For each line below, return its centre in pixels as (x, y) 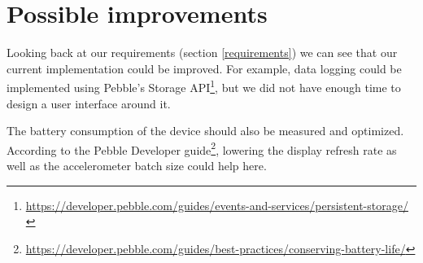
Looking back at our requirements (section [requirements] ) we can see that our (202, 53)
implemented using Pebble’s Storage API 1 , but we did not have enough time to (204, 86)
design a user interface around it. (89, 103)
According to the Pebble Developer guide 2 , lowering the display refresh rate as (202, 148)
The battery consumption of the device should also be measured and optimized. (205, 131)
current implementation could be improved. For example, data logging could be (204, 68)
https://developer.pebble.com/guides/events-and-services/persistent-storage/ (217, 205)
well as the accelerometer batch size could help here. (137, 165)
